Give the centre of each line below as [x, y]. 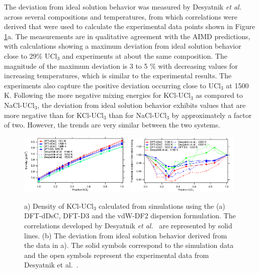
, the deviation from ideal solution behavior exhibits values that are [142, 105]
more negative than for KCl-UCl [54, 115]
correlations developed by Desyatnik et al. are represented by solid [128, 226]
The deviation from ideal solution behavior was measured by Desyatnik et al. [123, 7]
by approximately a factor [212, 115]
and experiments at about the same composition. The [145, 55]
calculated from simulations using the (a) [162, 206]
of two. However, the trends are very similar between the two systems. [112, 125]
